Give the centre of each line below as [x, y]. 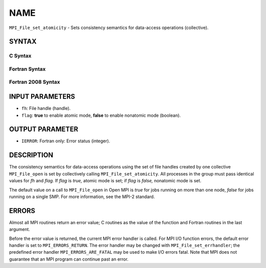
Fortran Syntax [27, 69]
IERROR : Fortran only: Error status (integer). [66, 141]
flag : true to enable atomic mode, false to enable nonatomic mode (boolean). [101, 115]
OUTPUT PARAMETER [44, 129]
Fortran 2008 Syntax [34, 82]
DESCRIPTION [31, 155]
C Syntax [20, 56]
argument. [20, 230]
